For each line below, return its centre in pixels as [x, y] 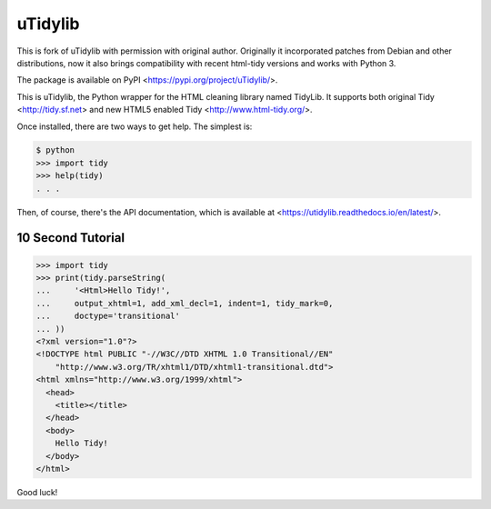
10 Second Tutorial [71, 238]
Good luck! [37, 492]
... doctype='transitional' [108, 316]
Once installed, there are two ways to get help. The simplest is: [135, 126]
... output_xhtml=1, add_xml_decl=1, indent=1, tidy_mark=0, [185, 303]
